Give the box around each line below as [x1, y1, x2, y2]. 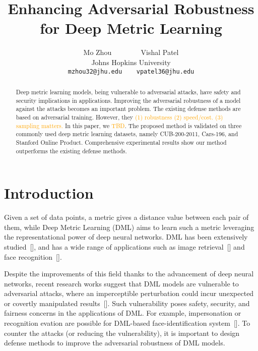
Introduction [4, 183, 94, 203]
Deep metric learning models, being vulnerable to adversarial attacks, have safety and [16, 87, 241, 96]
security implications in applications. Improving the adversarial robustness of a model [16, 96, 241, 104]
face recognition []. [4, 251, 62, 262]
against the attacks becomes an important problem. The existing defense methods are [16, 104, 241, 113]
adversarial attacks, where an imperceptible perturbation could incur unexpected [4, 288, 254, 299]
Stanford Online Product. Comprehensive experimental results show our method [16, 138, 227, 146]
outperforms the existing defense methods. [16, 146, 127, 155]
